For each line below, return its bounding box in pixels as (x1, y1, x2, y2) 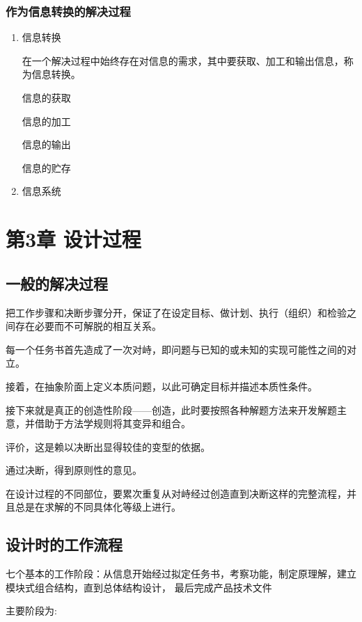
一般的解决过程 (6, 272, 108, 294)
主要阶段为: (6, 603, 57, 618)
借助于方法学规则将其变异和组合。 (34, 416, 191, 431)
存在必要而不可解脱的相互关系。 (15, 319, 162, 333)
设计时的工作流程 (6, 534, 123, 555)
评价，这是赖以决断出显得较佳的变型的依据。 (6, 439, 210, 454)
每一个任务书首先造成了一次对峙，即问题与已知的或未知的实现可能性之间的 (6, 342, 347, 356)
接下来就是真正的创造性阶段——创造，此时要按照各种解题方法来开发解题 (6, 402, 337, 417)
